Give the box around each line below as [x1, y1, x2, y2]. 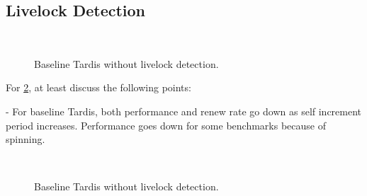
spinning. [6, 132, 45, 146]
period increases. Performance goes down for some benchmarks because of [6, 117, 326, 132]
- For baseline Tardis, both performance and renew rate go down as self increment [6, 103, 362, 118]
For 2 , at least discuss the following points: [6, 80, 191, 95]
